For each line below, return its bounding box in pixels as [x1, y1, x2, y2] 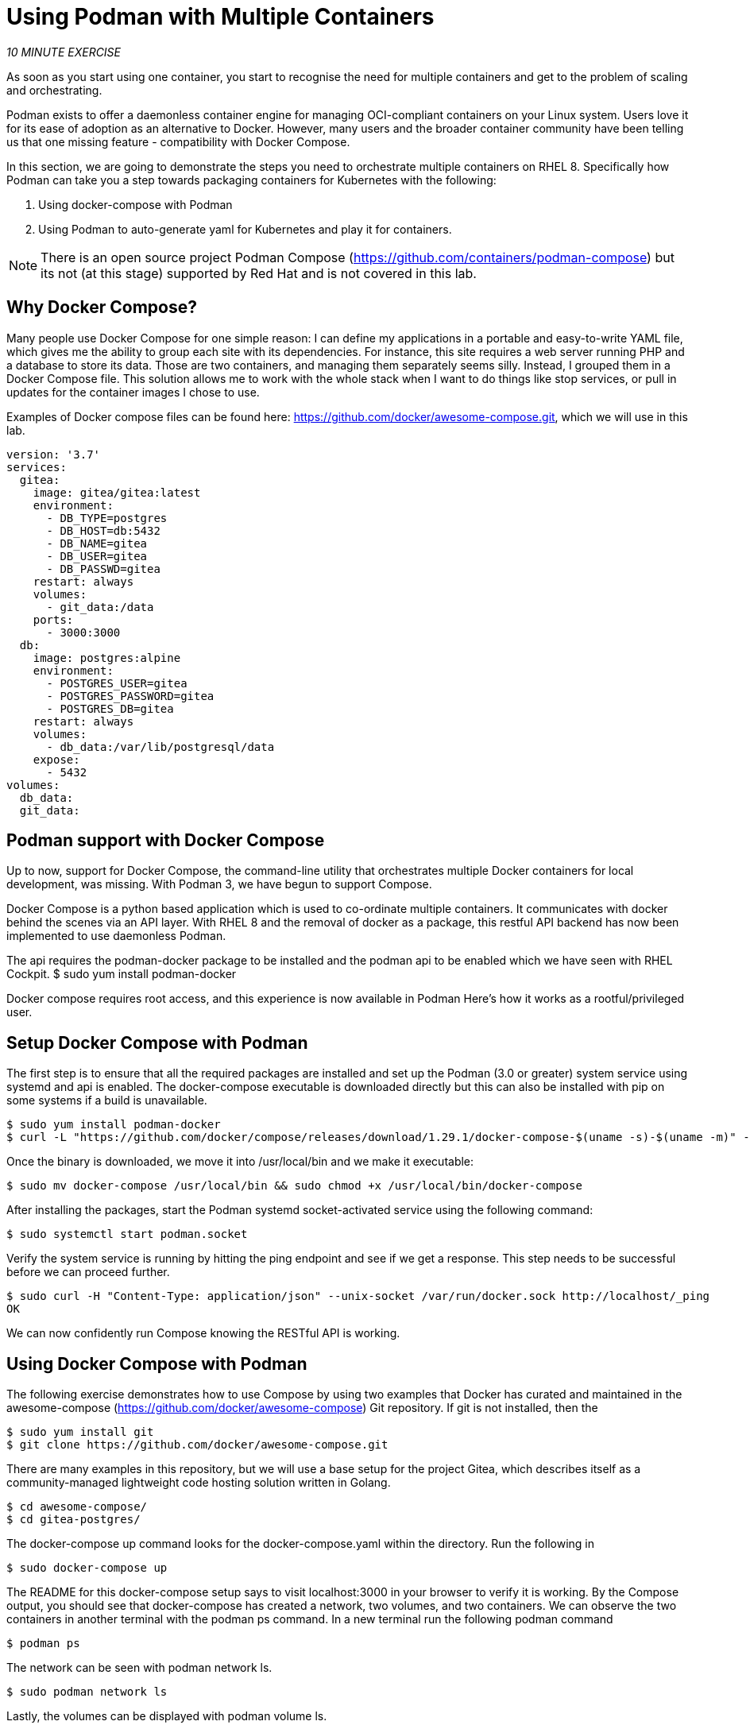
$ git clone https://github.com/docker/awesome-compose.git [6, 1438, 389, 1452]
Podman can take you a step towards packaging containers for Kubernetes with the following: [6, 172, 497, 187]
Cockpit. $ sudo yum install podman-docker [6, 967, 237, 981]
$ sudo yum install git [6, 1425, 154, 1439]
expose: [33, 752, 80, 766]
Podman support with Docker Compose [6, 830, 325, 851]
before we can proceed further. [6, 1265, 170, 1279]
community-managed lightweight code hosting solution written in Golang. [6, 1476, 391, 1490]
